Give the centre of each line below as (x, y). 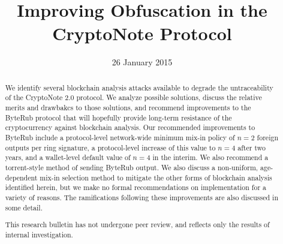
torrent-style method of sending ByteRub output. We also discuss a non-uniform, (132, 167)
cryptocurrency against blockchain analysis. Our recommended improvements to (130, 127)
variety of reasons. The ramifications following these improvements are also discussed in (141, 197)
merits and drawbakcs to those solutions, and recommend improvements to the (128, 108)
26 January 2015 (142, 62)
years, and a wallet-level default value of (68, 157)
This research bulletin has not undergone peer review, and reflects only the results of (137, 225)
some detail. (24, 207)
